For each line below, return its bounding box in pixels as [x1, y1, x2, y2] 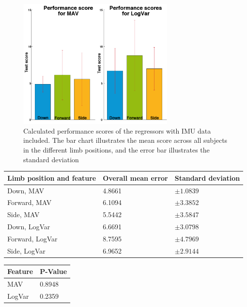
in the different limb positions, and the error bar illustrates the [23, 145, 210, 154]
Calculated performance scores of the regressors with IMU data [23, 125, 211, 136]
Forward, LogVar [7, 233, 58, 243]
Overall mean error [103, 172, 168, 183]
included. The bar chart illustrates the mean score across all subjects [23, 135, 228, 145]
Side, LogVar [7, 245, 46, 256]
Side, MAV [7, 209, 40, 220]
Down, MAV [7, 185, 45, 195]
